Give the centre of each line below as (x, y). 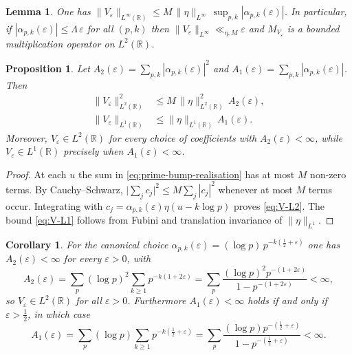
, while (329, 137)
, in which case (59, 313)
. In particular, (316, 11)
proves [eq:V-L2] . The (279, 205)
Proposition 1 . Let (48, 68)
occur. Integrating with (54, 205)
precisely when (93, 151)
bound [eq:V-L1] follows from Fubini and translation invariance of (144, 220)
